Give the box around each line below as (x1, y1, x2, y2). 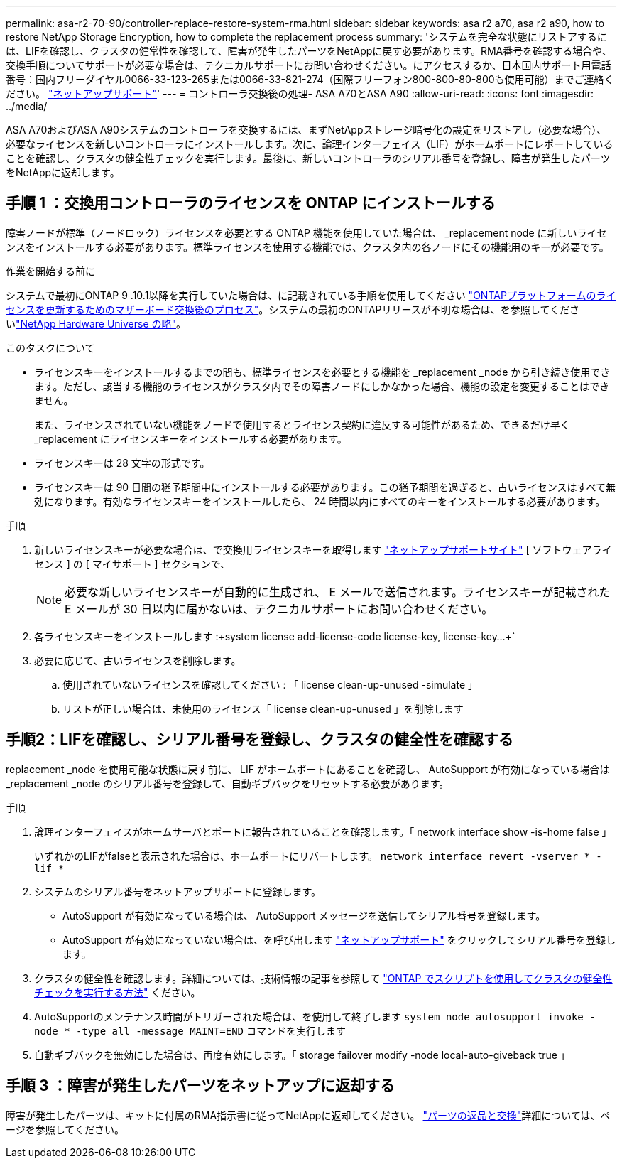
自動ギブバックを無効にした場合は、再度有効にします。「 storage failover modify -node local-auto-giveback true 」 (34, 1048, 570, 1061)
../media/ (6, 100, 48, 112)
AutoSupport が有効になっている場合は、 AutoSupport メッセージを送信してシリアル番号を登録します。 (62, 909, 546, 922)
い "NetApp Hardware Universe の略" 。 (6, 317, 187, 330)
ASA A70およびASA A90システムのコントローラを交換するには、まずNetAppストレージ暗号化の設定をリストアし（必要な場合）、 (6, 124, 607, 136)
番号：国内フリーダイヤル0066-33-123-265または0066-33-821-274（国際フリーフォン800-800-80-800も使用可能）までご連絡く (6, 73, 614, 85)
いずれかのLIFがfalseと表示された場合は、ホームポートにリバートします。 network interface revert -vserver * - (34, 849, 602, 862)
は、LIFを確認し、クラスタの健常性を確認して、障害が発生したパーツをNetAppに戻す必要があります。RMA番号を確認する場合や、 (6, 45, 612, 57)
